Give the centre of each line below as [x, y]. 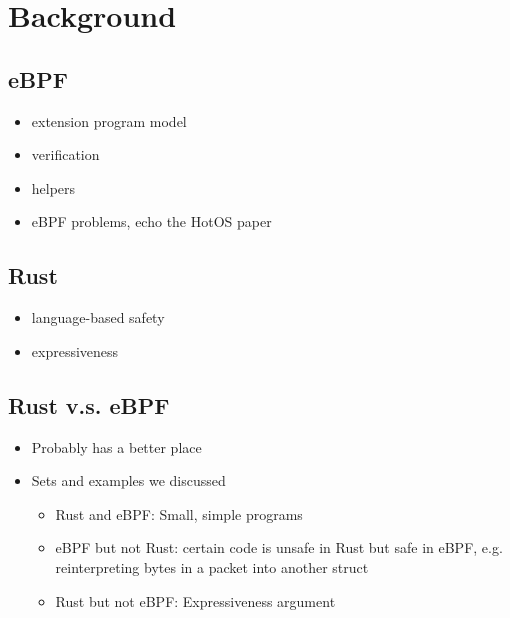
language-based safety [98, 317]
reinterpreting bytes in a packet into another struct [212, 566]
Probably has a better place [116, 446]
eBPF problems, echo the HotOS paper [151, 221]
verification [65, 154]
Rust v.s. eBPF [89, 404]
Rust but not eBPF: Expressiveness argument [195, 600]
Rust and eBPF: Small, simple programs [179, 513]
